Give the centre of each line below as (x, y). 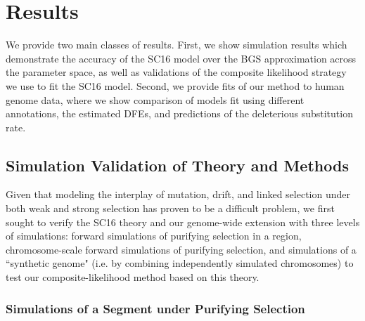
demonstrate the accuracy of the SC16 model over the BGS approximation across (181, 58)
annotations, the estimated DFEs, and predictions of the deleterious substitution (179, 113)
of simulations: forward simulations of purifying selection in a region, (154, 236)
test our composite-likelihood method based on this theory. (133, 277)
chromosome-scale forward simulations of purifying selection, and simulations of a (181, 249)
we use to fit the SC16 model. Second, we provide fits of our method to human (175, 85)
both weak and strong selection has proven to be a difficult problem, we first (170, 208)
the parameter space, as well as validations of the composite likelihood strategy (176, 72)
